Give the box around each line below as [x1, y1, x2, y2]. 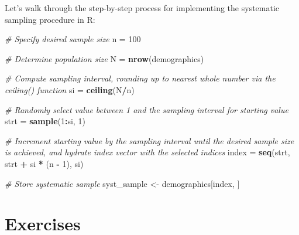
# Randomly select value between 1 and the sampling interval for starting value [5, 103, 288, 115]
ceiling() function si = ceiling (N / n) [5, 83, 135, 96]
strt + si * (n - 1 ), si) [5, 157, 84, 169]
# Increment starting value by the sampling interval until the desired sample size [5, 134, 294, 147]
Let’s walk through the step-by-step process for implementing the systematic [5, 2, 280, 13]
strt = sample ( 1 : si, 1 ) [5, 115, 85, 127]
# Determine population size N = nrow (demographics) [5, 52, 204, 64]
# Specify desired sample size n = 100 [5, 33, 141, 45]
